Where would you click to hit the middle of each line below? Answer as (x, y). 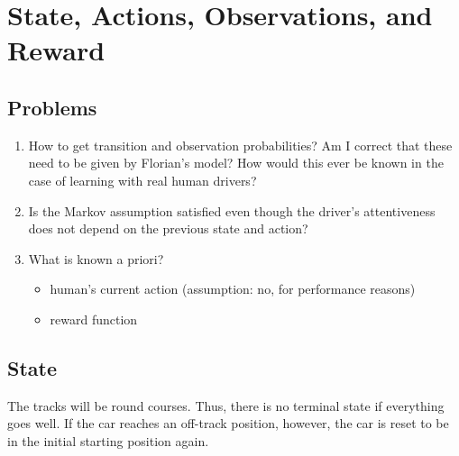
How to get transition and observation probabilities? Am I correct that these (240, 145)
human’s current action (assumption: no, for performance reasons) (233, 289)
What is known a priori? (96, 258)
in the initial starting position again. (108, 440)
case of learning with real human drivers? (142, 180)
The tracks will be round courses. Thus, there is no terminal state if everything (226, 405)
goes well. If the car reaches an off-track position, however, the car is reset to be (228, 423)
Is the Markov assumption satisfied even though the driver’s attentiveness (232, 210)
